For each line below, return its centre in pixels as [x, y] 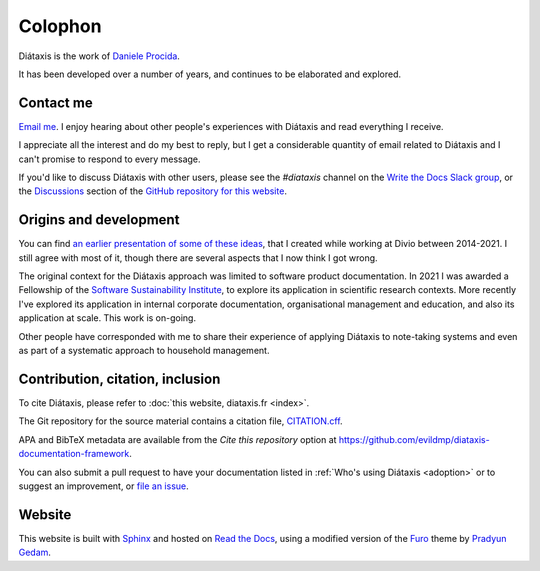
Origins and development [99, 220]
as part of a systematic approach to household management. [144, 351]
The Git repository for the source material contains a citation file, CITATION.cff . [181, 421]
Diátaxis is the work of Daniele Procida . [99, 56]
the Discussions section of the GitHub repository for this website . [152, 191]
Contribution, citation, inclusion [119, 378]
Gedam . [35, 552]
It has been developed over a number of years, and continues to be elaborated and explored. [210, 74]
